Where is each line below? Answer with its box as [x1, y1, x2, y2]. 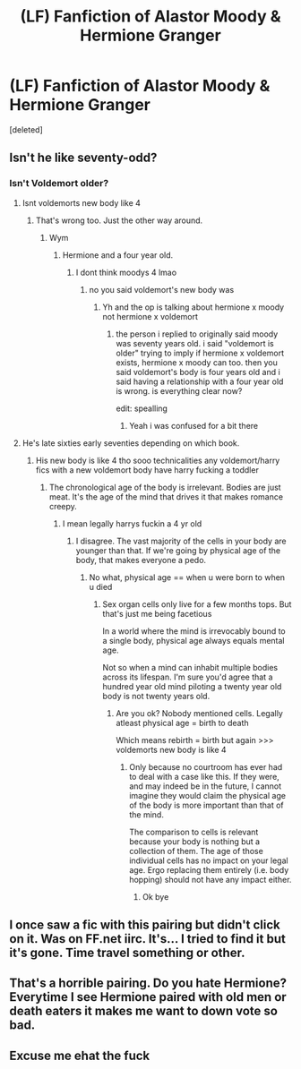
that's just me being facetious [102, 608, 212, 619]
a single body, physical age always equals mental [102, 635, 285, 646]
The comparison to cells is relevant [129, 826, 259, 837]
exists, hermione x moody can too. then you [116, 356, 278, 368]
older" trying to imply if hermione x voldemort [116, 347, 285, 358]
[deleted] [9, 124, 43, 135]
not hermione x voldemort [102, 311, 199, 321]
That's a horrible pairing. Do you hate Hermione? [9, 976, 287, 991]
